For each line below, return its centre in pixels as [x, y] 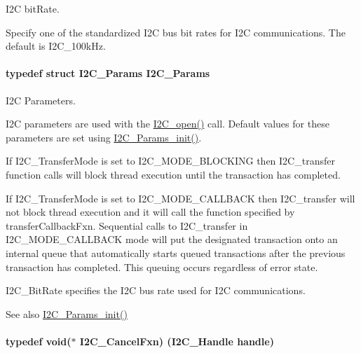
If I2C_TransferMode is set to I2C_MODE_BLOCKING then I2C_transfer [170, 161]
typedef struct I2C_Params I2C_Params [108, 73]
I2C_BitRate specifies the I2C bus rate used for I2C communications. [156, 290]
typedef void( [39, 341]
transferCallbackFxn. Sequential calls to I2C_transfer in [127, 225]
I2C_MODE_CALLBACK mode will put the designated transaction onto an [172, 239]
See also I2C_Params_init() [67, 313]
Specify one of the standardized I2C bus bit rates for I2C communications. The [176, 32]
